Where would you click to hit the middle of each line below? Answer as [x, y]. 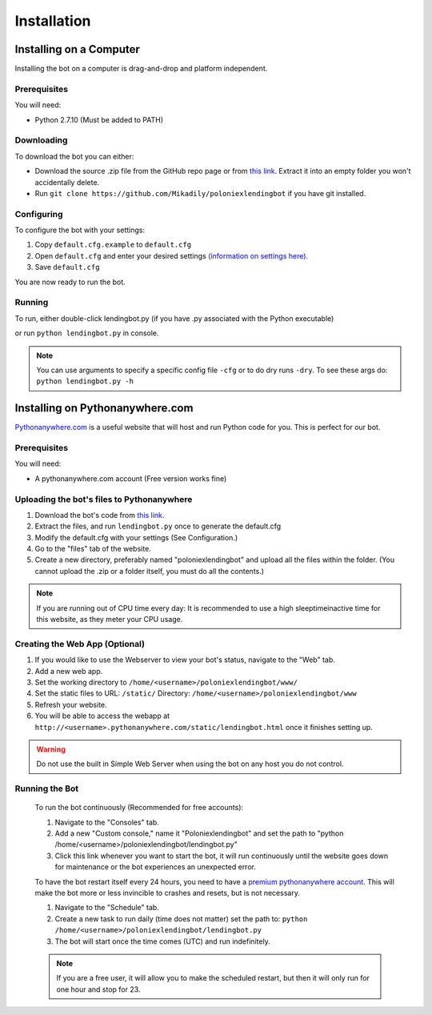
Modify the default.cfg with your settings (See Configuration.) [136, 537]
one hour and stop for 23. [98, 989]
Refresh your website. [71, 704]
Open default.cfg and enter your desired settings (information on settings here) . [171, 255]
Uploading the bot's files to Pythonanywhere [104, 499]
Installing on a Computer [77, 49]
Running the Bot [47, 788]
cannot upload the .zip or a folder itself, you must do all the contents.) [149, 571]
